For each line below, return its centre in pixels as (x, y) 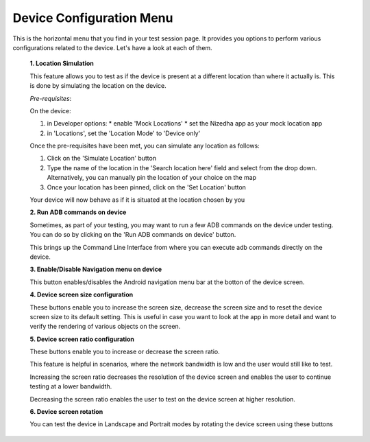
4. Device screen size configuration (82, 294)
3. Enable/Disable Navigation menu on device (96, 269)
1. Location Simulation (62, 63)
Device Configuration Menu (93, 18)
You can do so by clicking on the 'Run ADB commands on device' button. (133, 235)
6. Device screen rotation (66, 412)
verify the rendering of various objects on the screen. (105, 327)
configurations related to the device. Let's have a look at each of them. (112, 47)
